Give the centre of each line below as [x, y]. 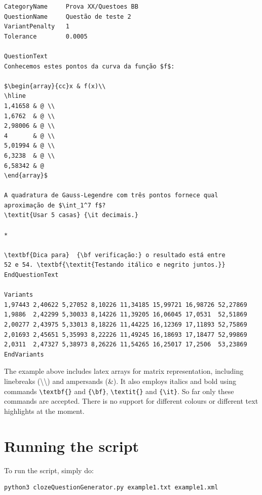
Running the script [72, 446]
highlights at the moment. [44, 411]
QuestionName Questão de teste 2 [68, 16]
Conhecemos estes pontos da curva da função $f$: [89, 66]
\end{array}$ [26, 176]
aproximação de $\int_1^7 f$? [55, 205]
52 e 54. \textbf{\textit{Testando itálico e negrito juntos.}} [115, 265]
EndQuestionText [31, 275]
